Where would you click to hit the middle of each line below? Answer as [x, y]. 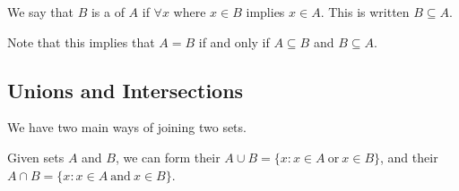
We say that [40, 12]
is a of [108, 12]
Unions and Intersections [126, 90]
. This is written [365, 12]
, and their [409, 157]
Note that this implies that [81, 42]
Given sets [36, 157]
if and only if [234, 42]
